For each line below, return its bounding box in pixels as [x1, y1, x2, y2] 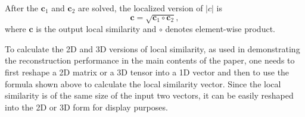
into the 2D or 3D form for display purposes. [5, 100, 168, 113]
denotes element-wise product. [165, 23, 275, 35]
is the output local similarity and [36, 23, 157, 35]
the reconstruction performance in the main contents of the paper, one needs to [5, 54, 295, 67]
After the [5, 2, 39, 14]
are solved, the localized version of [77, 2, 203, 14]
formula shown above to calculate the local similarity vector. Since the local [5, 77, 281, 90]
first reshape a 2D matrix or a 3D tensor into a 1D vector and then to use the [5, 65, 290, 78]
